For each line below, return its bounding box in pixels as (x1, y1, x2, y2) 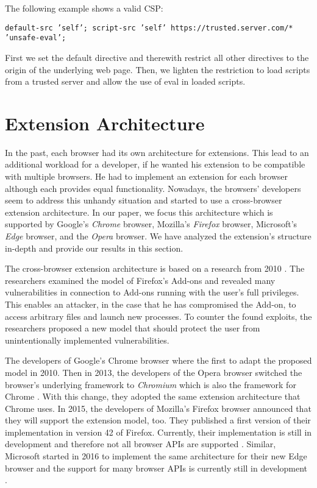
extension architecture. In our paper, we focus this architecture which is (5, 205, 273, 218)
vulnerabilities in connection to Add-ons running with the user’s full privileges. (5, 286, 299, 299)
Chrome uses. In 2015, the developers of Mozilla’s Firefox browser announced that (5, 401, 312, 414)
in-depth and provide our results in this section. (5, 241, 183, 254)
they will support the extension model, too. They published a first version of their (5, 414, 311, 426)
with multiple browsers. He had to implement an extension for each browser (5, 170, 288, 182)
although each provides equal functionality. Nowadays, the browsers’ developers (5, 182, 301, 194)
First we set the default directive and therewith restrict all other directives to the (5, 51, 309, 63)
